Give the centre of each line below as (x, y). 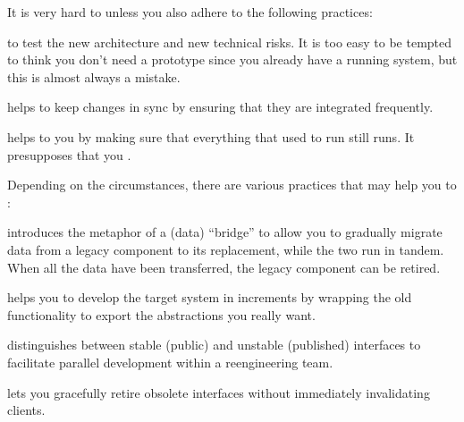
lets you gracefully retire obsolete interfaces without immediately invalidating (219, 392)
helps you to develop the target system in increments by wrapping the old (210, 297)
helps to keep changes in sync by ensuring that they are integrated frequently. (220, 107)
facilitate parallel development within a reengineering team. (170, 362)
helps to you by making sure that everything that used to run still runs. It (211, 136)
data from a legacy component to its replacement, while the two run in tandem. (226, 249)
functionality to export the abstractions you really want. (161, 314)
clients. (26, 410)
